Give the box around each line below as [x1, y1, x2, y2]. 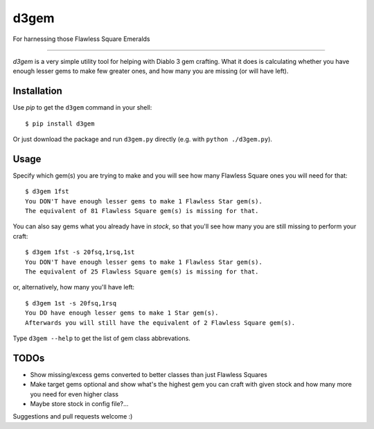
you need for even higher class [30, 389, 119, 398]
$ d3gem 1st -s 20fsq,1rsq [25, 299, 117, 307]
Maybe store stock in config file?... [30, 400, 129, 408]
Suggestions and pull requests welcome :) [12, 412, 133, 421]
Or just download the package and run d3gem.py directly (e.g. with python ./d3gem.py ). [12, 135, 273, 144]
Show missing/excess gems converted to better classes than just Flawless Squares [30, 370, 268, 378]
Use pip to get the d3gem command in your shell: [12, 103, 152, 112]
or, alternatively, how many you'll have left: [12, 283, 135, 292]
